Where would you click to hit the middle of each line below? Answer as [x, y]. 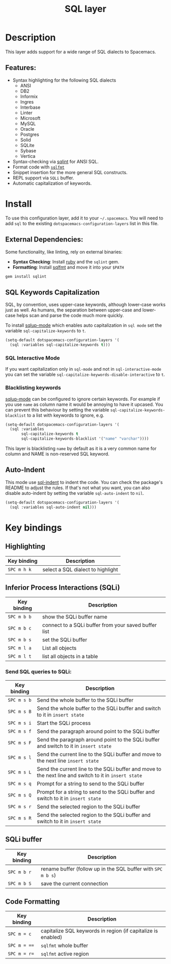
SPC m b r [20, 872]
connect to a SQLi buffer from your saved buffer [99, 625]
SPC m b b [20, 617]
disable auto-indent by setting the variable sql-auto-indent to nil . [75, 493]
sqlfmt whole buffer [64, 946]
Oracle [27, 129]
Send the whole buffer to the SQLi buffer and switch [99, 708]
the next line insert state [68, 760]
